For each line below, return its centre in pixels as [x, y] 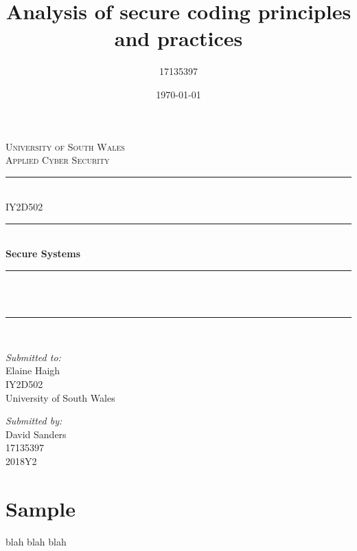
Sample [41, 508]
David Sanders [36, 434]
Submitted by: [34, 421]
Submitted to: [33, 357]
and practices [178, 38]
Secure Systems [43, 253]
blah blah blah [36, 541]
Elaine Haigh [33, 370]
